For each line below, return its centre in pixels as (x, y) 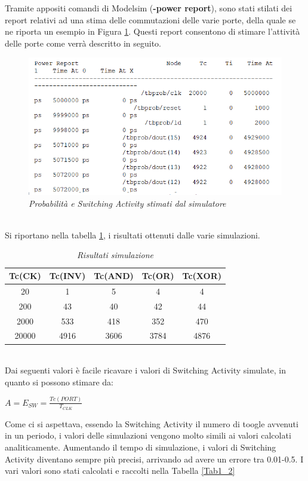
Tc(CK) (25, 276)
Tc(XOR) (202, 276)
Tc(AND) (114, 276)
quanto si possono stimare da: (59, 382)
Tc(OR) (158, 276)
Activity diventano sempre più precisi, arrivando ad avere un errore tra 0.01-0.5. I (154, 459)
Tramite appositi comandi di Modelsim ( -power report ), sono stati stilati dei (149, 8)
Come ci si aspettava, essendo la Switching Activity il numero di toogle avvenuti (152, 423)
